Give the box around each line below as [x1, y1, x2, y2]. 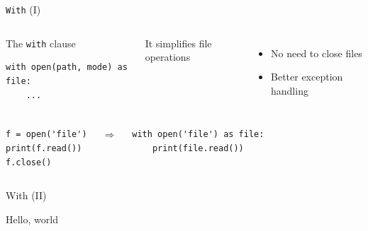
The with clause [6, 35, 76, 50]
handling [271, 83, 308, 97]
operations [145, 49, 191, 64]
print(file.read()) [152, 143, 244, 154]
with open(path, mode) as [6, 62, 128, 73]
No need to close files [271, 45, 362, 60]
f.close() [6, 157, 52, 167]
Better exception [271, 69, 343, 84]
